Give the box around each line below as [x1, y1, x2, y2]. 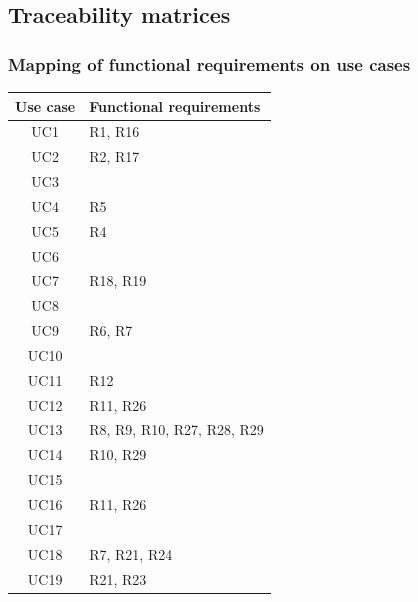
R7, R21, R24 [89, 543, 173, 564]
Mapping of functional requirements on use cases [8, 51, 411, 76]
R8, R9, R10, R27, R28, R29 [89, 419, 264, 440]
